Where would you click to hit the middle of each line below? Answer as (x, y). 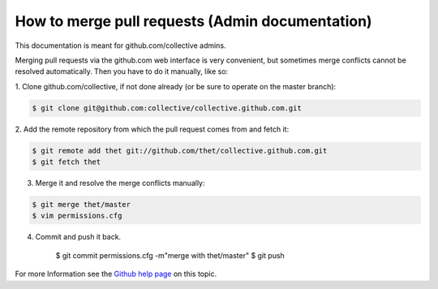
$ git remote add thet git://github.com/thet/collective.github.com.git (180, 151)
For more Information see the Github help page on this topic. (116, 274)
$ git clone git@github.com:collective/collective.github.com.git (167, 108)
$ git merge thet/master (82, 205)
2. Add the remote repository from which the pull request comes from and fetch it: (152, 129)
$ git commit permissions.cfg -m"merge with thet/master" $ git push (170, 255)
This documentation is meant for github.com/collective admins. (120, 45)
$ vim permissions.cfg (77, 216)
